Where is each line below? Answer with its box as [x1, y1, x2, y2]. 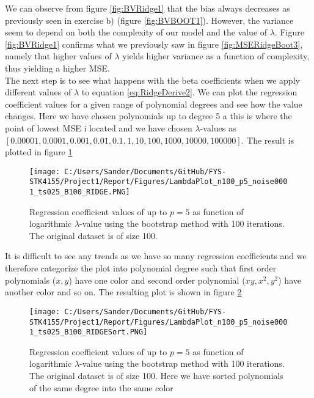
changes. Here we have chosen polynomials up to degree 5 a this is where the [5, 109, 292, 122]
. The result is [241, 133, 294, 146]
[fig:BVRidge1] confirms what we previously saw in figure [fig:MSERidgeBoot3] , [5, 37, 303, 50]
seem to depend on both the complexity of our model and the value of [5, 26, 268, 39]
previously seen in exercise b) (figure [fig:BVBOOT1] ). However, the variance [5, 13, 294, 26]
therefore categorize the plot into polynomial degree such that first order [5, 262, 277, 275]
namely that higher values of [5, 50, 112, 62]
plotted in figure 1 [5, 146, 73, 158]
